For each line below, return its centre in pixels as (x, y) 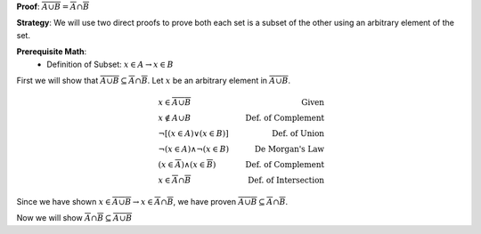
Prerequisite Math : (52, 52)
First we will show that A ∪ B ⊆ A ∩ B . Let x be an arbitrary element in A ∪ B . (154, 80)
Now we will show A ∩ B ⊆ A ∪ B (74, 218)
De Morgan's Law (289, 149)
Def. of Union (298, 134)
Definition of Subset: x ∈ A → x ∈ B (110, 64)
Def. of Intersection (286, 181)
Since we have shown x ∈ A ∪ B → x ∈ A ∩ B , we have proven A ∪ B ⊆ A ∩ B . (152, 201)
